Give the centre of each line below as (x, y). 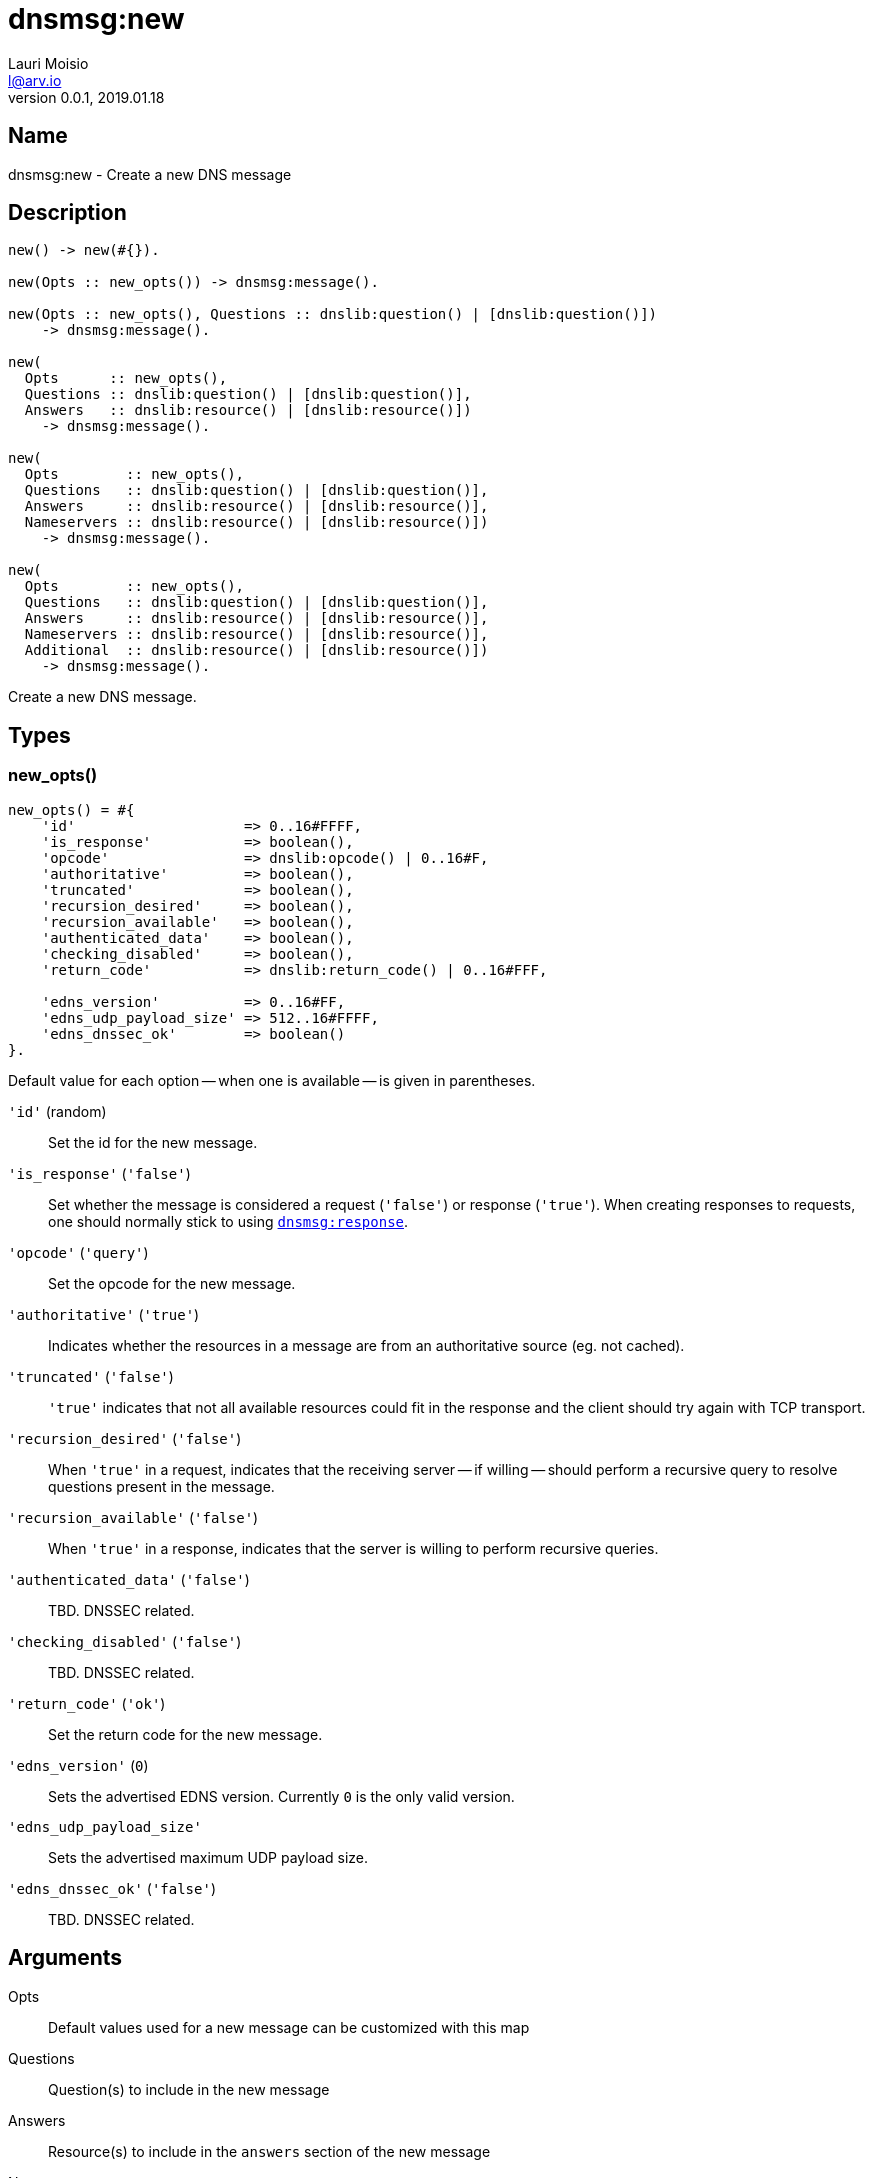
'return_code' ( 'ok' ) (87, 1703)
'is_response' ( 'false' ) (99, 1173)
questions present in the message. (161, 1486)
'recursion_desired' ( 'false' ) (125, 1438)
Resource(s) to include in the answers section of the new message (269, 2151)
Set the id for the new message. (153, 1142)
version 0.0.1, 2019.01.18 (86, 97)
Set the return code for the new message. (185, 1734)
